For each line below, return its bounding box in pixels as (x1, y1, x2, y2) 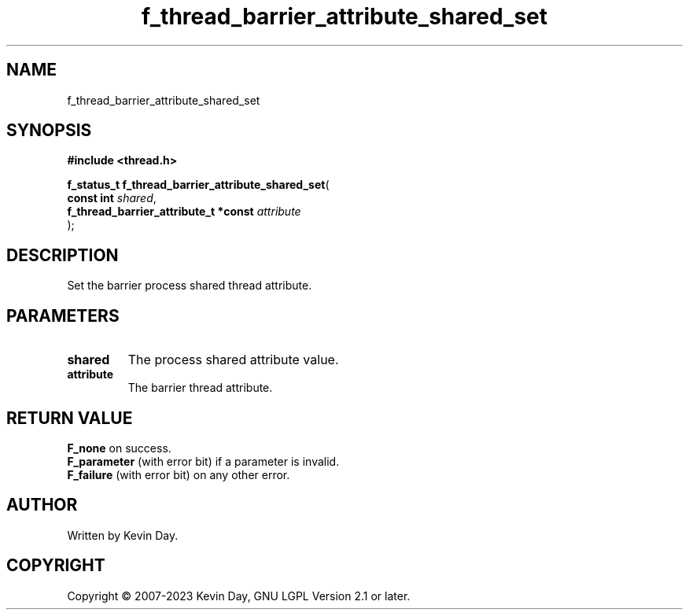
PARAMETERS (6, 305, 120, 326)
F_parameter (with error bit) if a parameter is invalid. (67, 454, 340, 468)
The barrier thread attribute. (127, 381, 273, 395)
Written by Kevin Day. (67, 528, 179, 542)
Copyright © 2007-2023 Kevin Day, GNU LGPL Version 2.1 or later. (67, 588, 411, 603)
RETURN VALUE (6, 408, 133, 428)
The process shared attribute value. (127, 352, 339, 368)
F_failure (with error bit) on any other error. (67, 467, 290, 481)
